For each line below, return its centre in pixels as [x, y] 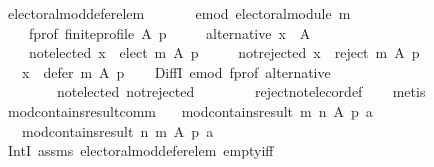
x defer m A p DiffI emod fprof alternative [176, 71]
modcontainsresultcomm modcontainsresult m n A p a [190, 110]
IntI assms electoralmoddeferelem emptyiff [140, 150]
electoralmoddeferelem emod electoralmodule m [179, 13]
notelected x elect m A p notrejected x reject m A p [224, 52]
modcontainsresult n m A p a [117, 130]
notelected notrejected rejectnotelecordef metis [241, 91]
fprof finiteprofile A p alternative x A [169, 32]
